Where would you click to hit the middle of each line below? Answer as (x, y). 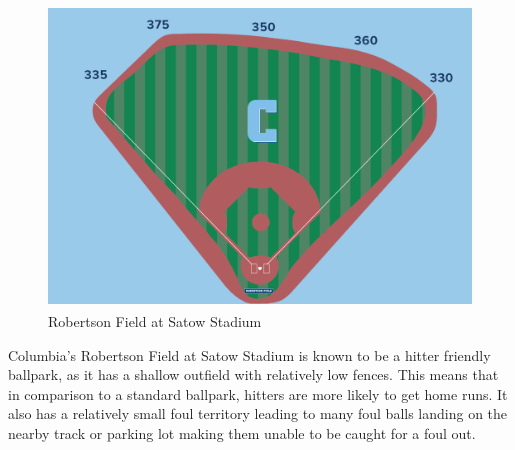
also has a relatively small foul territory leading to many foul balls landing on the (258, 413)
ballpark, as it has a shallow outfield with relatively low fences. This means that (253, 374)
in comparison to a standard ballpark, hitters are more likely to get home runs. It (258, 393)
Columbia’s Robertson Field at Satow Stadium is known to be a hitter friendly (249, 354)
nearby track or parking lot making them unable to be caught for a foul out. (242, 432)
